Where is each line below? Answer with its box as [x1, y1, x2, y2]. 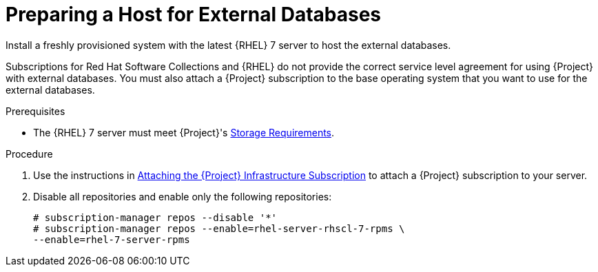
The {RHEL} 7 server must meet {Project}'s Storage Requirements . [33, 126, 335, 138]
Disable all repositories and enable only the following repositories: [33, 190, 332, 202]
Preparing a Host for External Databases [6, 3, 382, 26]
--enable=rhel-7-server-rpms [33, 233, 190, 245]
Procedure [6, 147, 53, 160]
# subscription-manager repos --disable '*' [33, 211, 278, 223]
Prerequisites [6, 105, 65, 117]
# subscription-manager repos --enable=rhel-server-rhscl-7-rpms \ [33, 222, 405, 234]
